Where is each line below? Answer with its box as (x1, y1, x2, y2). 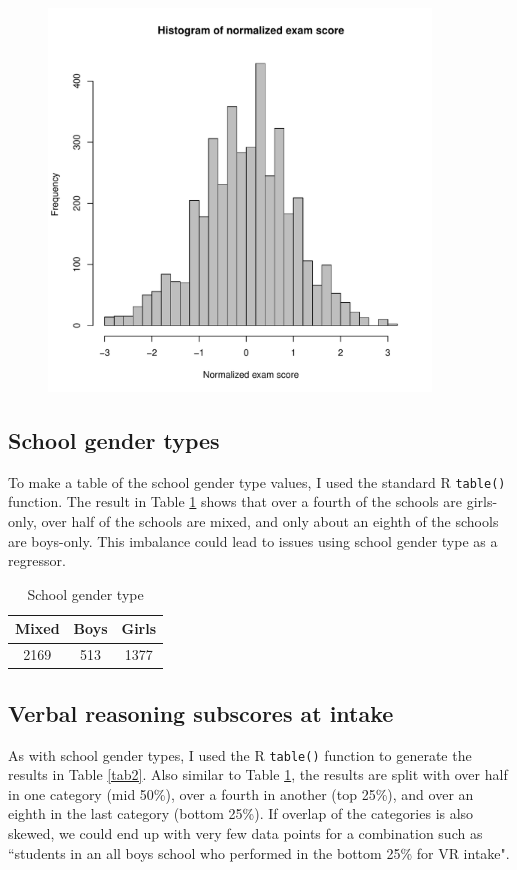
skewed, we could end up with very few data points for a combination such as (8, 823, 483, 843)
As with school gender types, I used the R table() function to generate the (8, 744, 472, 765)
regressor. (8, 550, 66, 571)
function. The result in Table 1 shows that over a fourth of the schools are (8, 491, 462, 512)
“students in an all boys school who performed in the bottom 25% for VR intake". (8, 842, 510, 863)
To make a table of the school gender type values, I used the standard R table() (8, 471, 506, 492)
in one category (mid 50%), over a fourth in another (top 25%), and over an (8, 783, 474, 804)
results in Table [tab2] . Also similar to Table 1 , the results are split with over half (8, 764, 508, 785)
